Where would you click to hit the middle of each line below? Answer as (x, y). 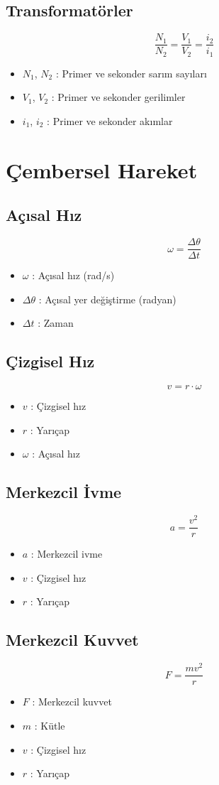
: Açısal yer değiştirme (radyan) (107, 299)
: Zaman (56, 323)
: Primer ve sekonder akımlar (110, 120)
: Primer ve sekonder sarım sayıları (131, 73)
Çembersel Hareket (102, 169)
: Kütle (50, 725)
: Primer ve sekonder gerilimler (118, 97)
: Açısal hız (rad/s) (73, 275)
